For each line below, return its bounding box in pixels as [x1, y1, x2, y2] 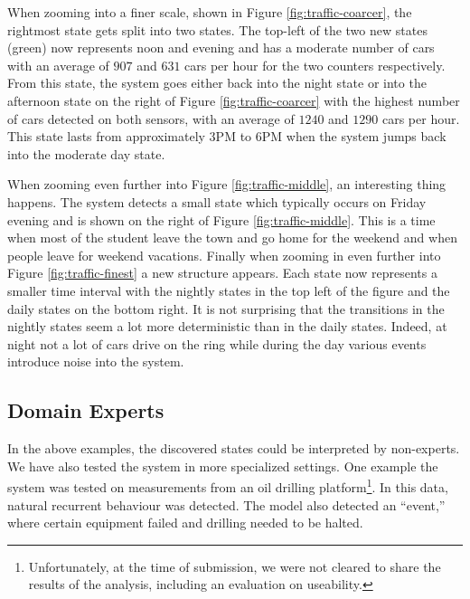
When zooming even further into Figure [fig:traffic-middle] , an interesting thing [7, 175, 446, 194]
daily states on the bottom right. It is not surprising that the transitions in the [7, 299, 445, 318]
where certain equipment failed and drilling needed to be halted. [7, 513, 363, 532]
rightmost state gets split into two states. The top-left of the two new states [7, 20, 428, 39]
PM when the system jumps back [261, 127, 446, 146]
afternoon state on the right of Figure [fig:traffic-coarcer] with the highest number [7, 90, 460, 109]
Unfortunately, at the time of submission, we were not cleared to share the [28, 556, 441, 575]
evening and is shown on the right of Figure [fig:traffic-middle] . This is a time [7, 210, 436, 229]
